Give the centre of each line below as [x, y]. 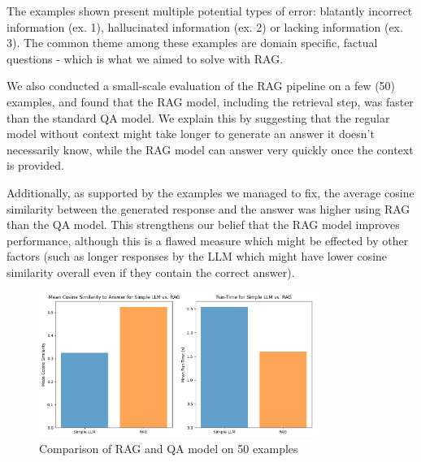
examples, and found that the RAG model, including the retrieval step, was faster [210, 101]
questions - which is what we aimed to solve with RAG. [145, 58]
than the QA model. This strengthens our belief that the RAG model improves [203, 225]
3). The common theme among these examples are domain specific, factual [192, 43]
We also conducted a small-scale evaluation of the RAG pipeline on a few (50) [201, 86]
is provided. [35, 165]
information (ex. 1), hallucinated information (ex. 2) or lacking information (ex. [205, 26]
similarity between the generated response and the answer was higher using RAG [208, 208]
